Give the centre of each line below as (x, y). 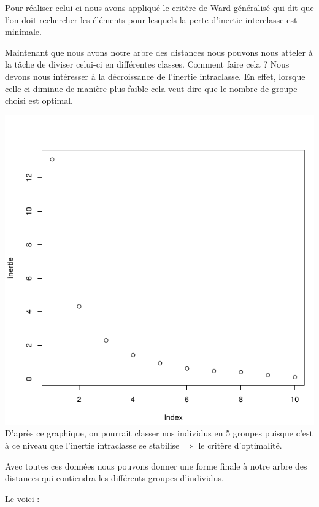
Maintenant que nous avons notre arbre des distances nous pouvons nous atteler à (159, 52)
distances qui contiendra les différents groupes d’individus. (114, 478)
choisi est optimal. (39, 100)
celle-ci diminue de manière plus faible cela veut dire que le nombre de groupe (151, 88)
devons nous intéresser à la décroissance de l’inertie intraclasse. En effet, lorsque (155, 76)
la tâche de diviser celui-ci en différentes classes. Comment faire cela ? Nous (147, 64)
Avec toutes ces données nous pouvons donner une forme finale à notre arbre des (156, 466)
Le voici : (22, 498)
